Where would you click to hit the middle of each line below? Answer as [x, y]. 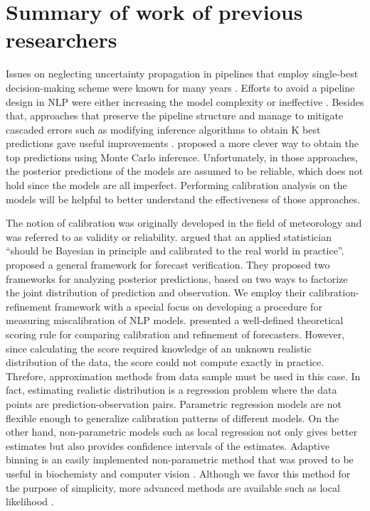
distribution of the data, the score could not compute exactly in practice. [165, 362]
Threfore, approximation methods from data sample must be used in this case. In [183, 376]
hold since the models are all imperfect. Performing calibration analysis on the [176, 185]
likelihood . [30, 501]
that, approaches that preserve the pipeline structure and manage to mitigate [175, 115]
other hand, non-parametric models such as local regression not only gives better [182, 432]
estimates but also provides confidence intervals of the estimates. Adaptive [168, 445]
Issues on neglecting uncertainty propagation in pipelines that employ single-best [182, 74]
